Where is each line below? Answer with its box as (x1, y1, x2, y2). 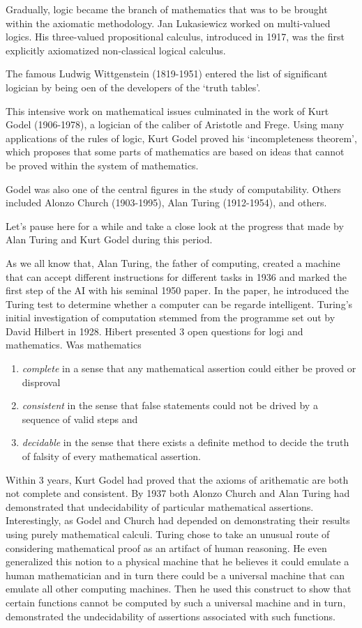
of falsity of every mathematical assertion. (22, 449, 201, 464)
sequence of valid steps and (22, 411, 138, 426)
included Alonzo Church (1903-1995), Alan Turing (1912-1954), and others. (6, 195, 327, 210)
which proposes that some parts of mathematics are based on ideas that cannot (6, 144, 345, 159)
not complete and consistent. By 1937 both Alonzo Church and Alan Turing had (6, 486, 350, 500)
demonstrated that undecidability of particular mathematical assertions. (6, 499, 314, 514)
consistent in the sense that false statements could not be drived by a (22, 398, 318, 413)
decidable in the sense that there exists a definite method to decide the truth (22, 435, 349, 450)
